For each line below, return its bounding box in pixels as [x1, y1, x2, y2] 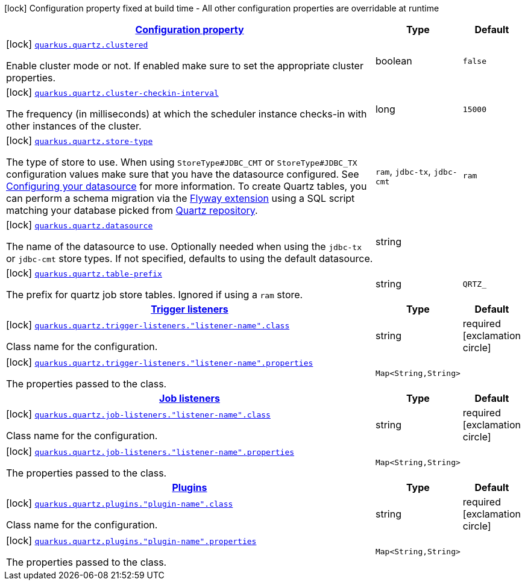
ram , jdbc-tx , [375, 164, 431, 177]
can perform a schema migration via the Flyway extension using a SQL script [6, 192, 355, 204]
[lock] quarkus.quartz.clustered [6, 38, 148, 50]
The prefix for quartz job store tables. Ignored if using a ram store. [6, 289, 303, 301]
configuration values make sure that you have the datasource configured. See [6, 168, 359, 180]
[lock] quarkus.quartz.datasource [6, 219, 153, 231]
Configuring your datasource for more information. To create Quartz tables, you [6, 180, 367, 192]
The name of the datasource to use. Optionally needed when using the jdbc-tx [6, 240, 362, 252]
